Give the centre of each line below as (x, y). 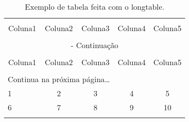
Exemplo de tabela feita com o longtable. (95, 7)
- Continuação (95, 45)
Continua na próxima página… (59, 79)
